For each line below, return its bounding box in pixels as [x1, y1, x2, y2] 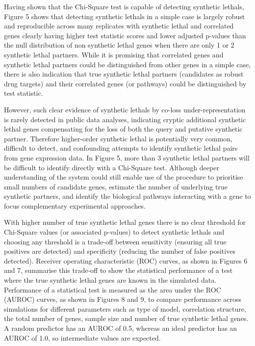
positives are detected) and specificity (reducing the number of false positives [4, 246, 235, 256]
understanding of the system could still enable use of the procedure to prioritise [4, 172, 243, 182]
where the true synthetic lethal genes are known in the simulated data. [4, 275, 217, 285]
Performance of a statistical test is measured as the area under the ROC [4, 284, 221, 294]
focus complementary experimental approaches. [4, 200, 146, 211]
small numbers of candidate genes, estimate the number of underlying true [4, 181, 228, 191]
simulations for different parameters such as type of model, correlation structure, [4, 303, 246, 314]
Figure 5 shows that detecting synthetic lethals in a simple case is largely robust [4, 11, 245, 21]
